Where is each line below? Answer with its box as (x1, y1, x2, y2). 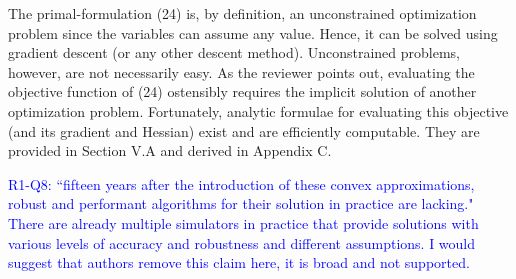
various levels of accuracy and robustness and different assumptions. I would (8, 232, 476, 253)
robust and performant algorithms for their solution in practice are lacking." (8, 193, 474, 214)
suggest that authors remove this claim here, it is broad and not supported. (8, 252, 470, 273)
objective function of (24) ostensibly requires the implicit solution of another (8, 81, 477, 102)
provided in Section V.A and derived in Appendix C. (8, 140, 332, 161)
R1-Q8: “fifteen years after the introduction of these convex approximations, (8, 173, 475, 194)
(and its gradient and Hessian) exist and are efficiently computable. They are (8, 120, 480, 141)
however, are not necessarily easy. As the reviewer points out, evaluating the (8, 61, 475, 82)
